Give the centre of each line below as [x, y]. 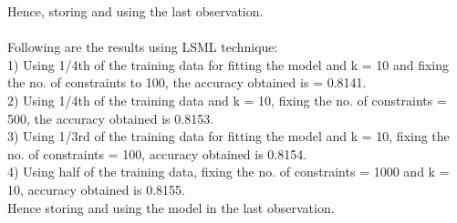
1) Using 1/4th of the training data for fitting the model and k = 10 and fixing [228, 64]
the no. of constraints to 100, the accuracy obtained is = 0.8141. [187, 82]
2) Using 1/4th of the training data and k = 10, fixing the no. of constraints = [227, 100]
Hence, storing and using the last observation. [135, 11]
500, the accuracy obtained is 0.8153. [111, 118]
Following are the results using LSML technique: [143, 47]
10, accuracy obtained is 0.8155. [96, 189]
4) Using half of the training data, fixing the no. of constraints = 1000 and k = [228, 172]
